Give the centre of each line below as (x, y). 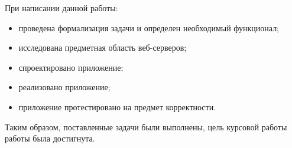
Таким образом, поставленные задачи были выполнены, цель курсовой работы (146, 126)
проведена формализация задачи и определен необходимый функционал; (149, 27)
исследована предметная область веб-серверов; (103, 47)
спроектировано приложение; (71, 67)
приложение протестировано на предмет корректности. (117, 106)
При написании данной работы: (61, 8)
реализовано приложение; (64, 87)
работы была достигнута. (50, 138)
